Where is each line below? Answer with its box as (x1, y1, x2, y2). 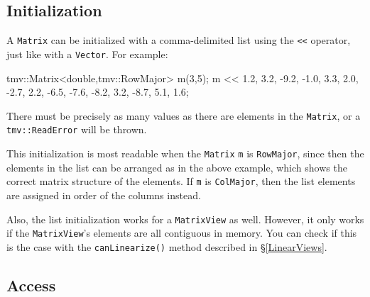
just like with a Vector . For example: (6, 46, 168, 61)
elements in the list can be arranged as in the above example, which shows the (6, 159, 347, 174)
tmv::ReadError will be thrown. (6, 122, 147, 137)
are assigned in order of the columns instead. (6, 187, 201, 202)
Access (6, 274, 56, 296)
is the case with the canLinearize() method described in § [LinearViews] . (6, 239, 327, 254)
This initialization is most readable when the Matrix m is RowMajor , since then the (6, 146, 364, 161)
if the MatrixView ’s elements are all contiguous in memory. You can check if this (6, 225, 357, 240)
